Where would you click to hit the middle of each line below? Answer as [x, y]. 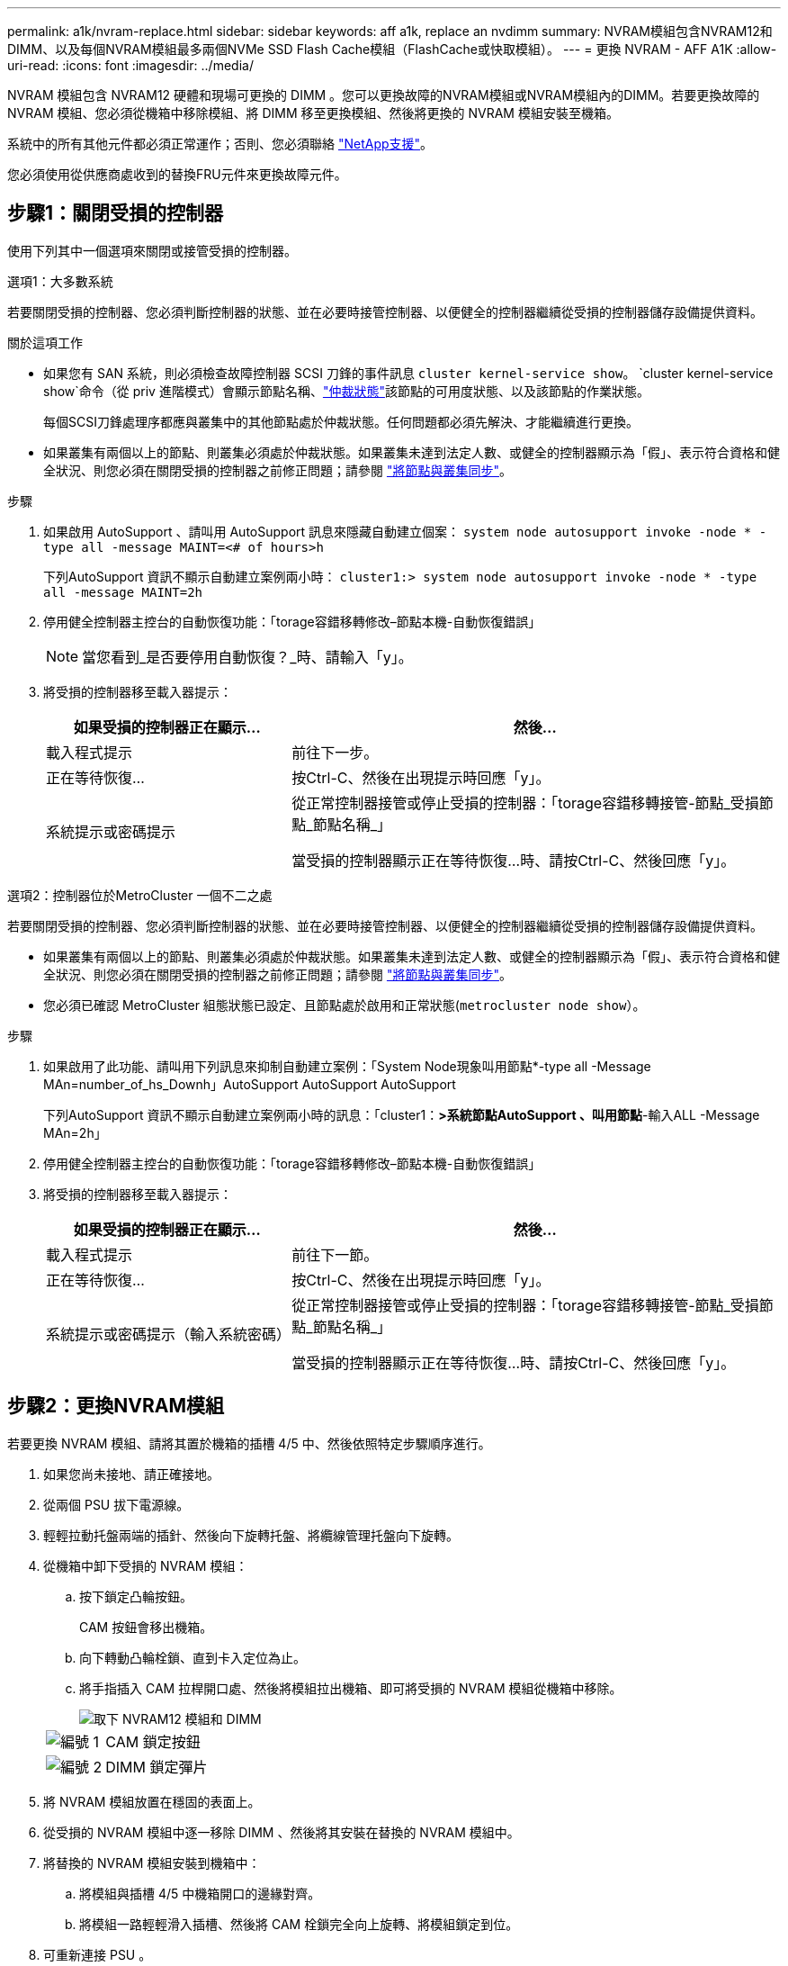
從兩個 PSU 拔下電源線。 [116, 1504]
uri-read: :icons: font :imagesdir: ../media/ [130, 65]
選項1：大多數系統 [60, 281]
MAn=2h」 [75, 1132]
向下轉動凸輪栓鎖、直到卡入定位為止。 [193, 1657]
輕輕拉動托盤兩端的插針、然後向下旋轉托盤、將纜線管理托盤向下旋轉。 [251, 1535]
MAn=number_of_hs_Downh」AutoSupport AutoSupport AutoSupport [250, 1084]
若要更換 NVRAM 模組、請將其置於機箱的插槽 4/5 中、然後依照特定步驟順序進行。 [249, 1443]
